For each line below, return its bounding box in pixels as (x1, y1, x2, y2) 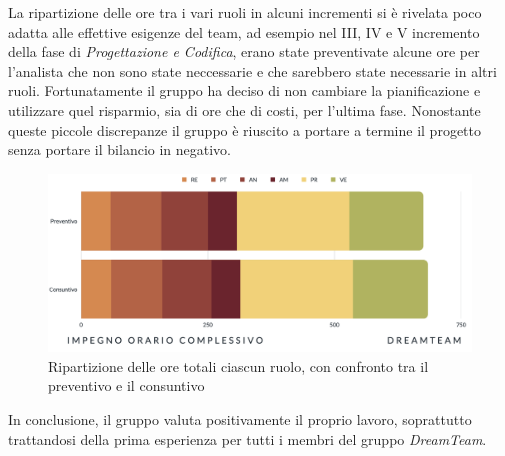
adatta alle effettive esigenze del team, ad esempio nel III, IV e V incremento (8, 21, 480, 42)
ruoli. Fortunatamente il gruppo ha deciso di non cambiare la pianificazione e (8, 80, 481, 101)
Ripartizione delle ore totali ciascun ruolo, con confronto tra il (48, 355, 429, 376)
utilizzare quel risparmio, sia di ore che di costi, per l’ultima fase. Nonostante (8, 99, 481, 120)
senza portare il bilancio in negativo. (8, 139, 232, 160)
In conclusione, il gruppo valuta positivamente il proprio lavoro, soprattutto (8, 408, 472, 429)
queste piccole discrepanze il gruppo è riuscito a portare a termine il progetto (8, 119, 481, 140)
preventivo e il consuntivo (48, 375, 205, 396)
